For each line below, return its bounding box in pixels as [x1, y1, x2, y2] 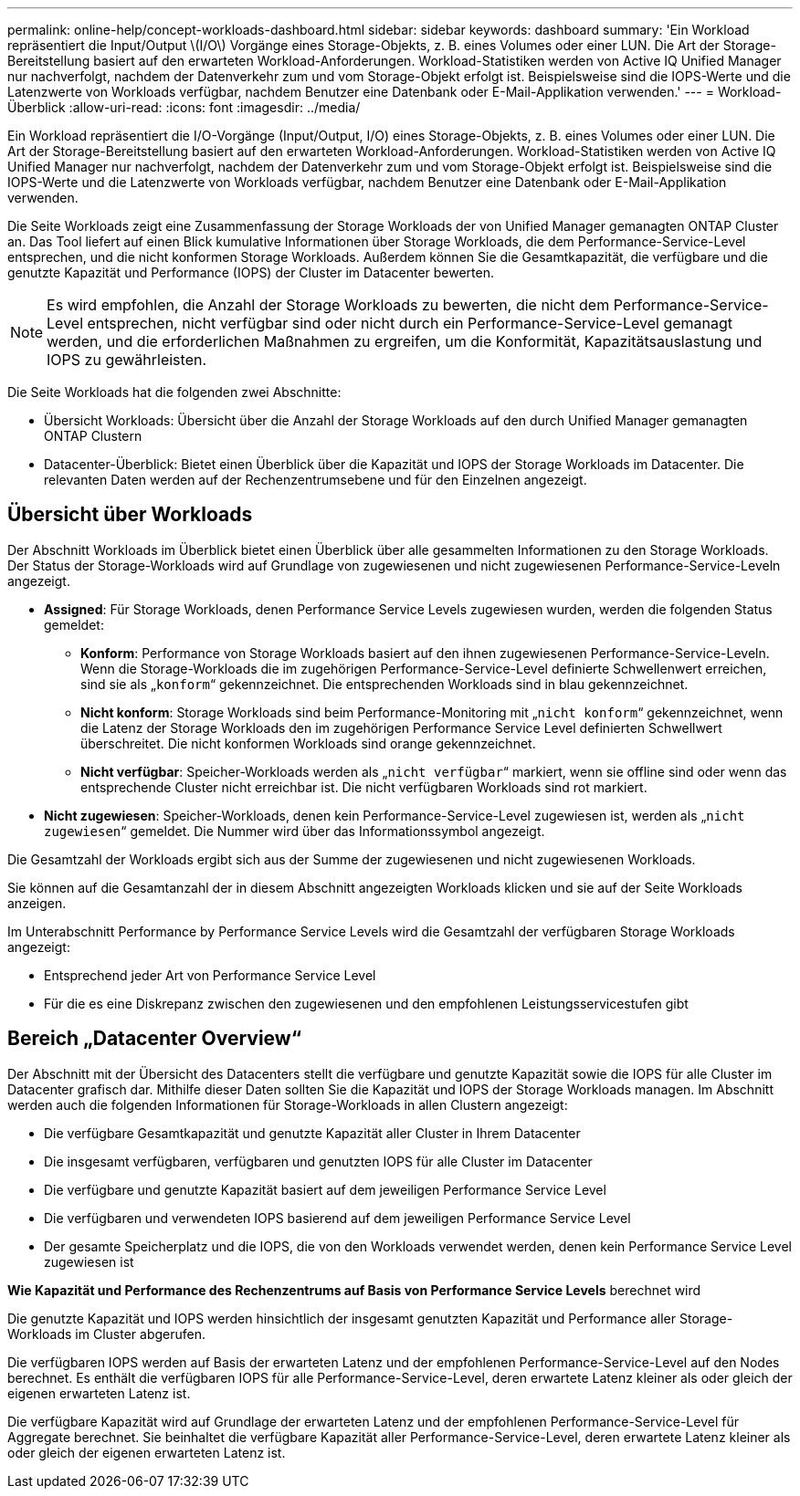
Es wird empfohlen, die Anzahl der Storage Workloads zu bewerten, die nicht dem [47, 296, 610, 314]
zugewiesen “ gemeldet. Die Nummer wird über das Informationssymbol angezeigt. [44, 822, 545, 839]
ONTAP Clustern [44, 428, 142, 444]
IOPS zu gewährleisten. [47, 350, 207, 369]
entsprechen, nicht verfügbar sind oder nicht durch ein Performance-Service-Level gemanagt [87, 314, 733, 332]
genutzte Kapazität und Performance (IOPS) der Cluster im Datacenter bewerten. [7, 265, 495, 280]
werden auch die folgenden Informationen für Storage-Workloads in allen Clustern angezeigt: [7, 1096, 568, 1113]
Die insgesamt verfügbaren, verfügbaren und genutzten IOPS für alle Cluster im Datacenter [44, 1153, 593, 1169]
